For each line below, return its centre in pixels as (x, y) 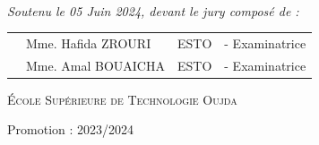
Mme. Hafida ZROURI (89, 43)
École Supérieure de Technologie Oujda (122, 99)
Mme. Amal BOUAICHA (95, 65)
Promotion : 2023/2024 (71, 129)
